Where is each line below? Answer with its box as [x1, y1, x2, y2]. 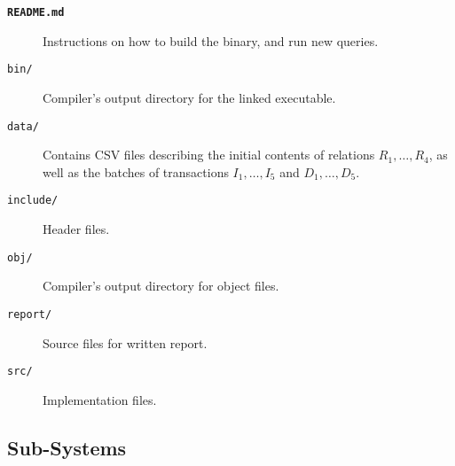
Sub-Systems [7, 433, 127, 461]
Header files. [43, 220, 110, 237]
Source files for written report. [43, 333, 208, 352]
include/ [7, 194, 59, 207]
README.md [7, 6, 65, 19]
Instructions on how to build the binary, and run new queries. [43, 31, 379, 50]
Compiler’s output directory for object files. [43, 276, 279, 295]
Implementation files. [43, 390, 157, 408]
